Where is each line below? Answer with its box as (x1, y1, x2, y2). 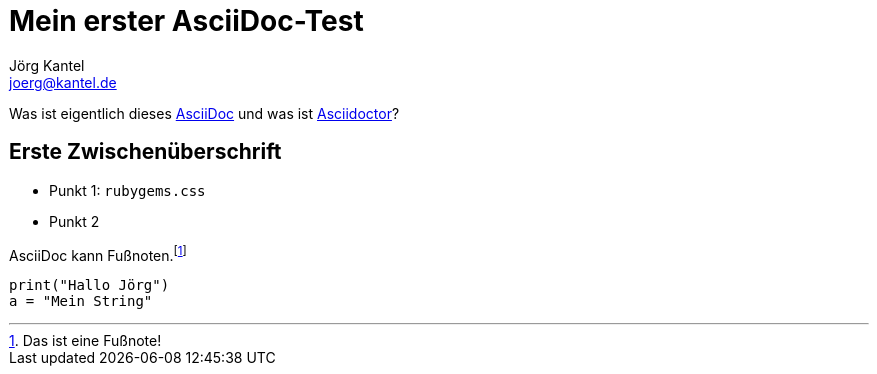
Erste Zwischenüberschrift (9, 139, 282, 165)
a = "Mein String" (9, 293, 153, 310)
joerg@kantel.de (9, 73, 117, 91)
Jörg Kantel (9, 56, 85, 74)
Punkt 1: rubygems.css (49, 181, 206, 199)
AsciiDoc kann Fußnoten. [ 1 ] (9, 243, 187, 264)
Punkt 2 (49, 212, 100, 230)
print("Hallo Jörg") (9, 277, 170, 294)
